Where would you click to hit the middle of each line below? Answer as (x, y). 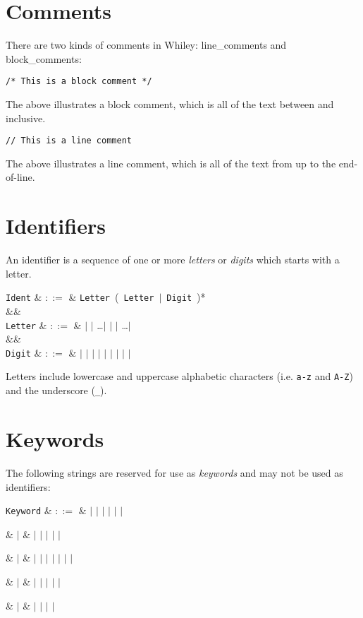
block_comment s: (44, 58)
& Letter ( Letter (111, 297)
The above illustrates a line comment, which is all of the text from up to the (171, 163)
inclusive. (26, 118)
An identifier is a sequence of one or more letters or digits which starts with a (173, 260)
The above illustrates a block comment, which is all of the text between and (170, 103)
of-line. (20, 177)
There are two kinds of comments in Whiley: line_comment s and (146, 45)
